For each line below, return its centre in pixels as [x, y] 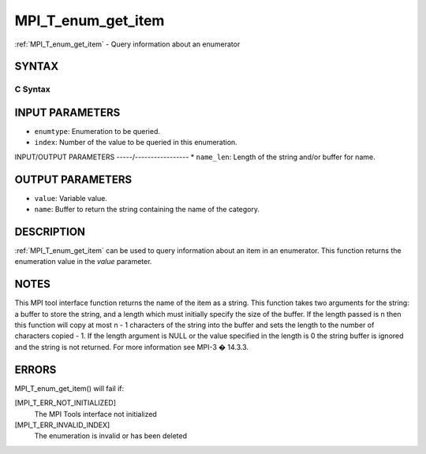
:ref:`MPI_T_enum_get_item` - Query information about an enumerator [127, 44]
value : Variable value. [71, 198]
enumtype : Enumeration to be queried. [97, 132]
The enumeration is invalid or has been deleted [111, 436]
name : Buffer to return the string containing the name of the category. [147, 210]
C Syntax [32, 89]
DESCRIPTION [50, 231]
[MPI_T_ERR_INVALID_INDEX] [62, 425]
